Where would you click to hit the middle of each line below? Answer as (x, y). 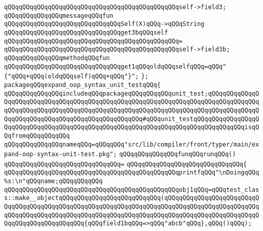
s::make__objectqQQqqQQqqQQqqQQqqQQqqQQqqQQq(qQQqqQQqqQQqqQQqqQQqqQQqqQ (132, 198)
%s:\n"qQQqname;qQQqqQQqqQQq (53, 181)
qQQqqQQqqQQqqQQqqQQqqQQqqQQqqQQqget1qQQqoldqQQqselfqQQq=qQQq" (115, 66)
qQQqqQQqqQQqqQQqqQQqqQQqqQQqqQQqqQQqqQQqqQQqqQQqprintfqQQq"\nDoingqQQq (132, 173)
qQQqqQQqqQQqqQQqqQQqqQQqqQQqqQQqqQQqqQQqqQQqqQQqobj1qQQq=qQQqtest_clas (132, 190)
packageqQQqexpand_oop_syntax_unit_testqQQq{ (82, 85)
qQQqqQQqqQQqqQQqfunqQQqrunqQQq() (178, 154)
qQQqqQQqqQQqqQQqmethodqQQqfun (57, 58)
